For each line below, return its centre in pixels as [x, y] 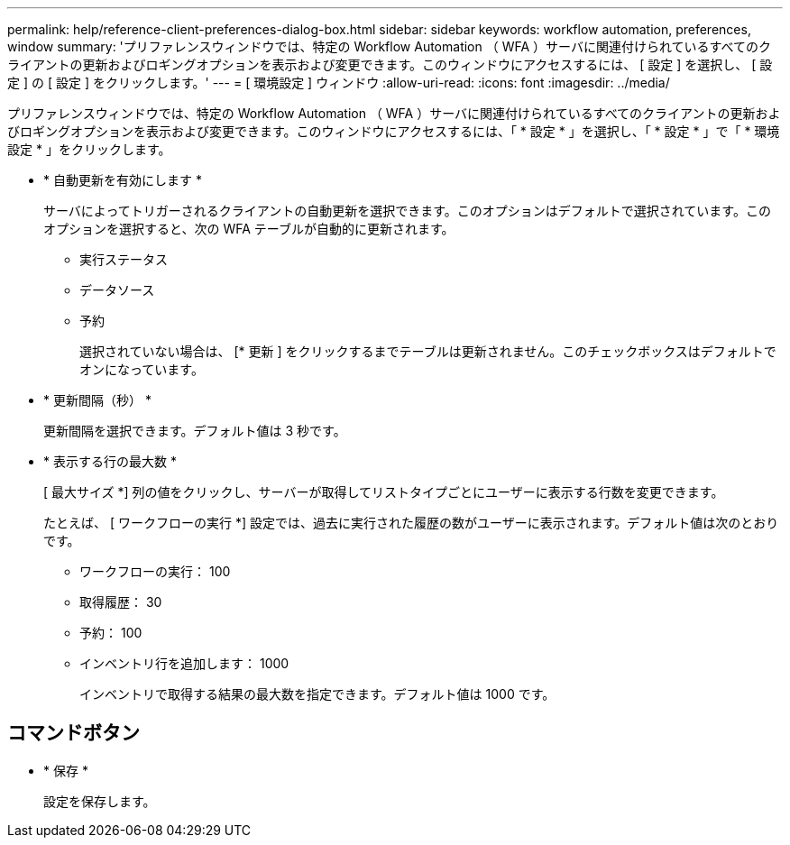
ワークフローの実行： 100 [155, 571]
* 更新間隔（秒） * [97, 400]
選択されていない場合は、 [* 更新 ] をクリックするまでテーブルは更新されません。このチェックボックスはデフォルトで [428, 351]
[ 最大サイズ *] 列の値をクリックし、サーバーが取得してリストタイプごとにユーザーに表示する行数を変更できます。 [384, 492]
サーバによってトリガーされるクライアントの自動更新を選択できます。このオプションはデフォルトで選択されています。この [407, 211]
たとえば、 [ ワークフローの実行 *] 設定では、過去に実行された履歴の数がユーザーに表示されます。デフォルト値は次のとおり [411, 523]
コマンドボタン [73, 733]
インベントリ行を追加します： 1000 [184, 663]
